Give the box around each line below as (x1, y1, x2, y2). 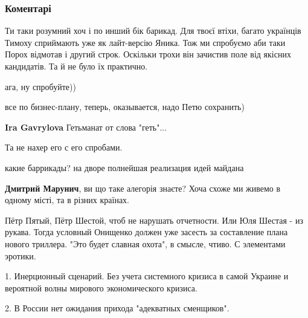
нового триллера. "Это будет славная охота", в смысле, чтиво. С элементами (5, 237, 286, 250)
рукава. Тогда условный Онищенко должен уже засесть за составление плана (5, 226, 288, 238)
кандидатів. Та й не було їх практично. (5, 60, 148, 72)
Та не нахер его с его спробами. (5, 141, 123, 154)
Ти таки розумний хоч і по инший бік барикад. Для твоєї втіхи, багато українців (5, 24, 301, 37)
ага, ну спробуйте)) (5, 80, 76, 92)
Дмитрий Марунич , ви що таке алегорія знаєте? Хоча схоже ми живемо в (5, 181, 281, 194)
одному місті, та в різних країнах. (5, 193, 129, 206)
